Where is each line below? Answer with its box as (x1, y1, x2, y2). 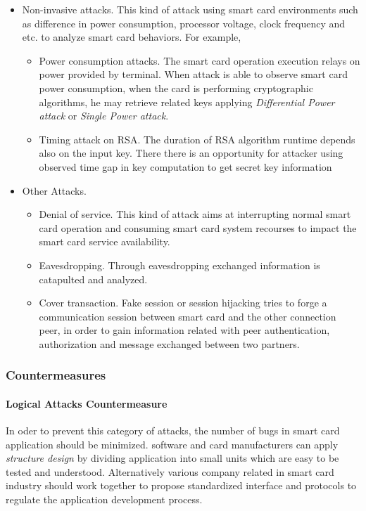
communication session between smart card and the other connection (39, 309, 336, 323)
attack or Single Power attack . (39, 108, 169, 123)
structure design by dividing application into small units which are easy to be (6, 451, 339, 465)
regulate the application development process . (6, 492, 203, 507)
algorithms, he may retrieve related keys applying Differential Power (39, 94, 335, 109)
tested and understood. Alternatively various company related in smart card (6, 464, 334, 479)
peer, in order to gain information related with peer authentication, (39, 323, 330, 337)
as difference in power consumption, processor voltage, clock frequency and (22, 15, 346, 30)
